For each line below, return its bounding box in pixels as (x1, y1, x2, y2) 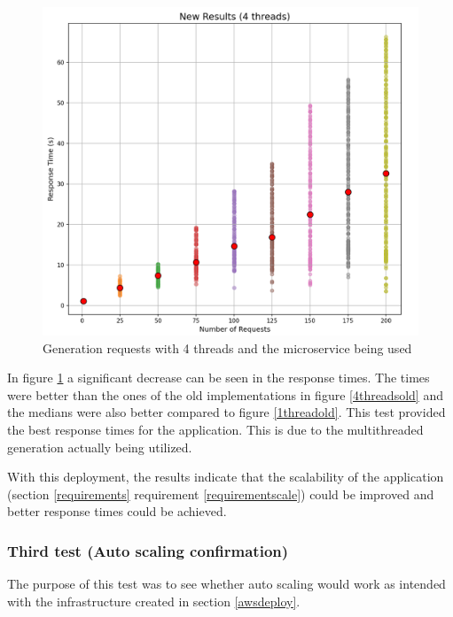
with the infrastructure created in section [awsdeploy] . (7, 591, 301, 610)
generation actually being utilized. (7, 437, 192, 456)
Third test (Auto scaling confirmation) (7, 539, 289, 561)
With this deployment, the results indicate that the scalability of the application (7, 467, 444, 486)
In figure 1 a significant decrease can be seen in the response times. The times (7, 368, 430, 387)
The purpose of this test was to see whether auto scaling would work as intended (7, 575, 446, 593)
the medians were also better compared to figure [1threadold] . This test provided (7, 403, 446, 421)
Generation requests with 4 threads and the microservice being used (43, 338, 412, 357)
